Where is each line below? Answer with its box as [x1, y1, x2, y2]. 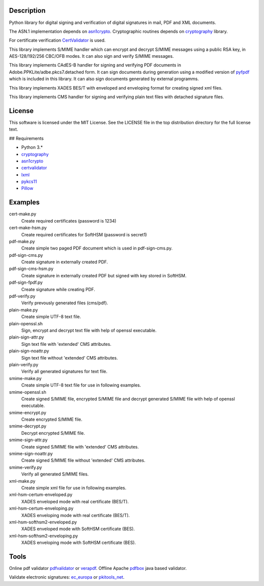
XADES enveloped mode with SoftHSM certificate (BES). [21, 526, 135, 532]
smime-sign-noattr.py [9, 451, 53, 457]
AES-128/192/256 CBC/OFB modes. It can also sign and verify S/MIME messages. [9, 53, 174, 59]
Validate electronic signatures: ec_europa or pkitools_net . [9, 574, 125, 580]
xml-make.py [9, 478, 36, 484]
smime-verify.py [9, 464, 43, 470]
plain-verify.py [9, 361, 39, 367]
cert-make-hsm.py [9, 225, 47, 231]
